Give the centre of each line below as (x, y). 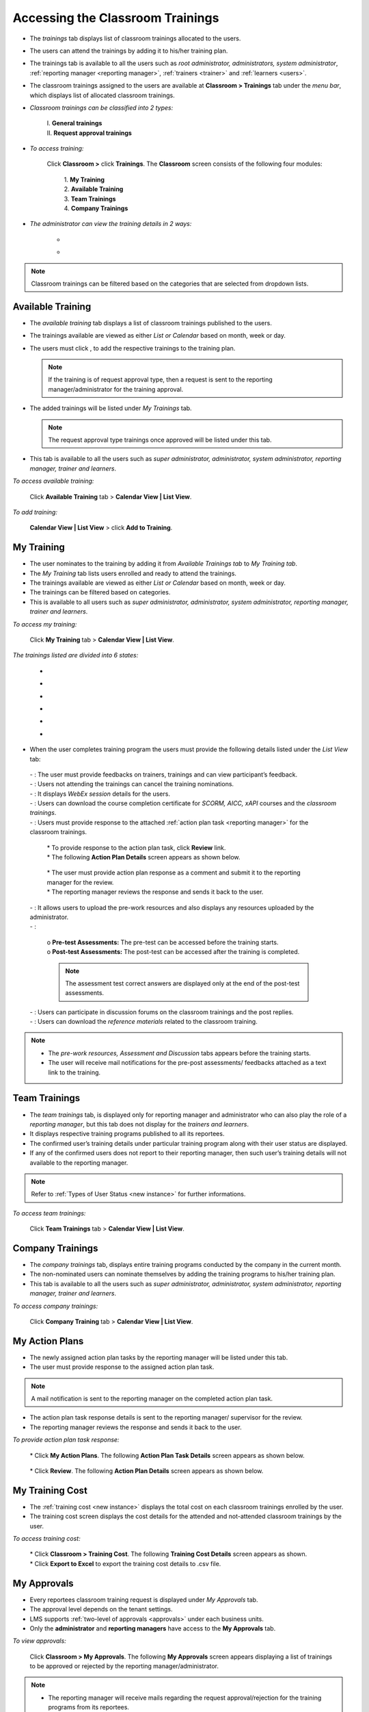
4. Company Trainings (96, 208)
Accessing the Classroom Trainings (116, 18)
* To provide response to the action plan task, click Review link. (136, 847)
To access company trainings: (55, 1306)
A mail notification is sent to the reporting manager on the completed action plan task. (152, 1399)
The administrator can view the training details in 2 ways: (111, 224)
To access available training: (53, 481)
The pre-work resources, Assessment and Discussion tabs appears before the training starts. (179, 1053)
